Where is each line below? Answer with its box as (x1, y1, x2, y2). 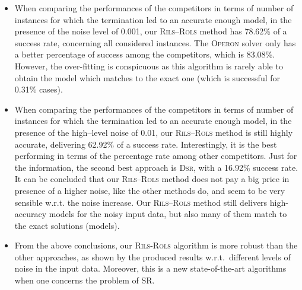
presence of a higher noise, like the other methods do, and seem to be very (14, 184, 285, 196)
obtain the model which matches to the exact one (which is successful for (14, 71, 280, 84)
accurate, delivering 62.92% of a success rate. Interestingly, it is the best (14, 138, 277, 150)
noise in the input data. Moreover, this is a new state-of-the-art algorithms (14, 262, 287, 275)
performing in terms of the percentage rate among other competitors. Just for (14, 149, 297, 162)
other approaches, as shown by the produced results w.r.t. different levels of (14, 250, 291, 263)
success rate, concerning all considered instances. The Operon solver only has (14, 36, 296, 49)
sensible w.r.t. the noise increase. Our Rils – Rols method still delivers (14, 196, 268, 208)
